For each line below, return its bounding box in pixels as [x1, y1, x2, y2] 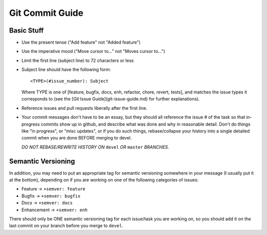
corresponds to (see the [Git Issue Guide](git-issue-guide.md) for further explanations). [21, 96, 200, 102]
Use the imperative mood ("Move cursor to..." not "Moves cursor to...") [21, 48, 166, 54]
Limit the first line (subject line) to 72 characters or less [21, 57, 134, 63]
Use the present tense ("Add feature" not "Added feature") [21, 40, 141, 46]
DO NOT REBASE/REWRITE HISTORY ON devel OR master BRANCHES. [21, 144, 170, 150]
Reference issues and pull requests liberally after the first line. [21, 105, 148, 111]
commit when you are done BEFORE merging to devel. [21, 135, 132, 141]
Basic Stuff [9, 26, 44, 35]
